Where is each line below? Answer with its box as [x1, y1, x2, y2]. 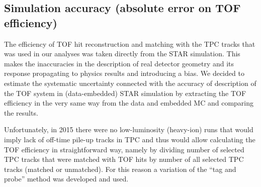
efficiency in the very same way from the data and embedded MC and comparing [4, 98, 253, 108]
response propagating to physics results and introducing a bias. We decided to [4, 68, 244, 78]
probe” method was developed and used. [4, 173, 129, 184]
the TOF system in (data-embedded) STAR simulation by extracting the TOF [4, 87, 246, 98]
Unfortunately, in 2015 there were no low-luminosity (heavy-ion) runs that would [4, 124, 253, 135]
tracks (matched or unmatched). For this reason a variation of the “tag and [4, 163, 236, 174]
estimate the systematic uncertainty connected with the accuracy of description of [4, 77, 256, 88]
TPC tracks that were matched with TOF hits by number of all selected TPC [4, 154, 244, 164]
